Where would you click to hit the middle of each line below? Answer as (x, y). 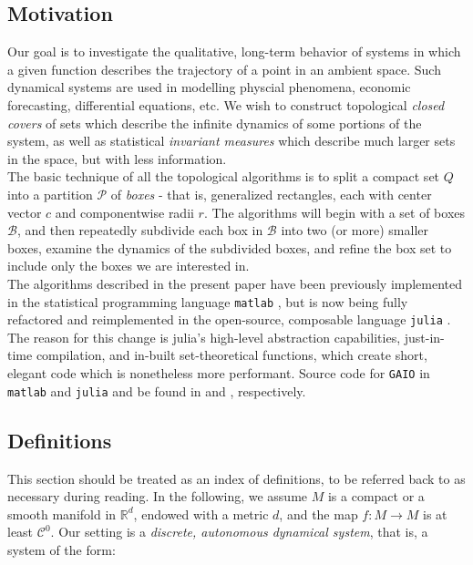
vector (25, 212)
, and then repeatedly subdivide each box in (140, 230)
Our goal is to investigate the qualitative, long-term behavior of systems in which (234, 51)
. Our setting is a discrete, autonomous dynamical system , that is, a (239, 532)
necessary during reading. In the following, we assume (158, 496)
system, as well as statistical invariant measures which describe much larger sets (231, 141)
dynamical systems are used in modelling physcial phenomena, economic (209, 87)
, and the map (319, 514)
